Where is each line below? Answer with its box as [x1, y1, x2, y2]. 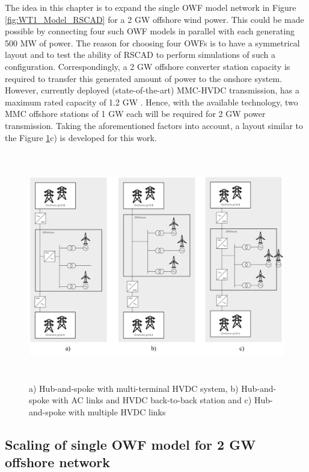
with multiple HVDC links [68, 405, 166, 418]
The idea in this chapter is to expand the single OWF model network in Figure [5, 1, 296, 13]
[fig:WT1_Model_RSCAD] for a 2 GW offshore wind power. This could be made [5, 13, 304, 25]
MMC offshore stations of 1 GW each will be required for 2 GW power [5, 107, 266, 120]
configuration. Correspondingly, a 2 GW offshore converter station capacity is [5, 60, 290, 72]
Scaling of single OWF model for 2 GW [5, 435, 256, 453]
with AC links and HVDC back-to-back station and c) [52, 394, 252, 406]
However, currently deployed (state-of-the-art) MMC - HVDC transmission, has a [5, 84, 300, 96]
